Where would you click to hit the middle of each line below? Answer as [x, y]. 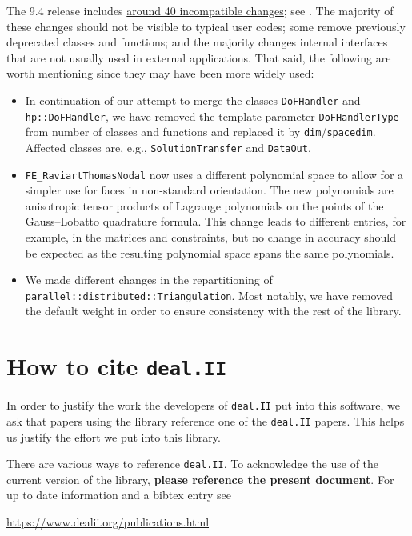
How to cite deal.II [117, 366]
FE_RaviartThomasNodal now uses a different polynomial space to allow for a [214, 174]
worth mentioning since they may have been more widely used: [160, 73]
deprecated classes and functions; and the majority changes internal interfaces [197, 42]
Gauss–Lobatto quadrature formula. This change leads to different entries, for [216, 221]
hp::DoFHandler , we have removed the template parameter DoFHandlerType [212, 116]
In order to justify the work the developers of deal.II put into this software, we [204, 405]
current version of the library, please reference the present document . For [200, 479]
